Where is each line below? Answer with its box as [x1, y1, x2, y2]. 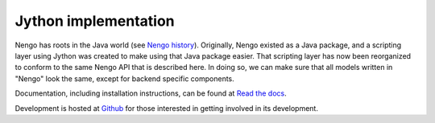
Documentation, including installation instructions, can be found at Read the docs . [14, 88, 287, 98]
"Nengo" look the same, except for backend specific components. [14, 73, 235, 84]
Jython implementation [14, 12, 175, 30]
